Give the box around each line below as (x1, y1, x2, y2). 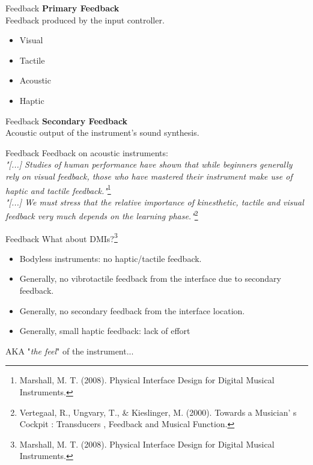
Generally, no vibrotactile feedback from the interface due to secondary (19, 272, 281, 285)
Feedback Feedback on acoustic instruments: (5, 146, 168, 159)
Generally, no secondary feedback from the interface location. (19, 304, 245, 317)
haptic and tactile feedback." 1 (5, 182, 111, 196)
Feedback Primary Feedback (5, 2, 120, 14)
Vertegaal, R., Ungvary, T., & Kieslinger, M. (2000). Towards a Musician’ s (19, 406, 297, 418)
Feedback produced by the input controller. (5, 13, 165, 26)
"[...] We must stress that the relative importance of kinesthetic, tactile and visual (5, 195, 304, 208)
